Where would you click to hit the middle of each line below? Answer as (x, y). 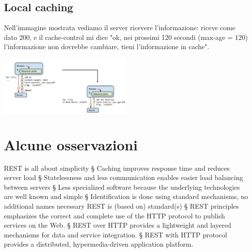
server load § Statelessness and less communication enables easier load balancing (124, 177)
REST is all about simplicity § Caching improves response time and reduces (117, 168)
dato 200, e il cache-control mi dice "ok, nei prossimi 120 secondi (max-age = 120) (126, 37)
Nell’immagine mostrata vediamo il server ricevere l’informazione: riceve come (120, 27)
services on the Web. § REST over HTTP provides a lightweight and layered (118, 225)
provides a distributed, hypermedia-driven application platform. (99, 244)
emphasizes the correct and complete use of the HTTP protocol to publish (115, 215)
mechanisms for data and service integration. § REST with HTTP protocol (116, 234)
